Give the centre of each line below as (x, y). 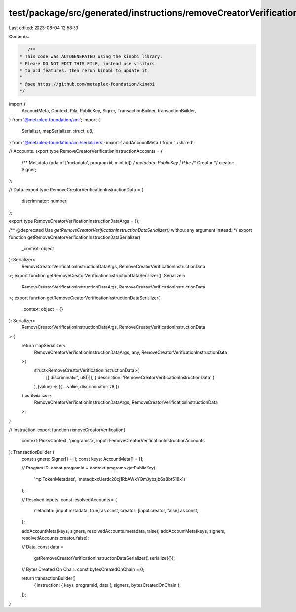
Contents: (19, 36)
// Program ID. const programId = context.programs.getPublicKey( (89, 468)
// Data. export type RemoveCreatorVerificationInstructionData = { (76, 189)
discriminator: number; (45, 201)
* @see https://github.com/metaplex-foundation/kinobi (87, 84)
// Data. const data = (42, 547)
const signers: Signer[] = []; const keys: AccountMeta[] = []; (82, 459)
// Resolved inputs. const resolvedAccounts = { (69, 499)
